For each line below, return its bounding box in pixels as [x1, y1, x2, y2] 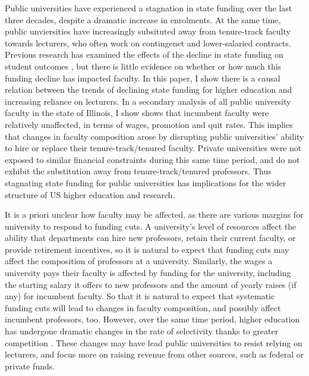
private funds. [5, 359, 55, 372]
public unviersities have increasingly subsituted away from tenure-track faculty [5, 25, 291, 37]
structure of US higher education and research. [5, 188, 175, 200]
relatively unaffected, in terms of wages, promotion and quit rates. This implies [5, 118, 293, 130]
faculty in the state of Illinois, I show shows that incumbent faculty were [5, 106, 269, 119]
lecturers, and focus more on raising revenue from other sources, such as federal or [5, 348, 304, 361]
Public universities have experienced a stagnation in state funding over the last [5, 2, 292, 14]
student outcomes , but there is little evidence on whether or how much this [5, 59, 282, 72]
